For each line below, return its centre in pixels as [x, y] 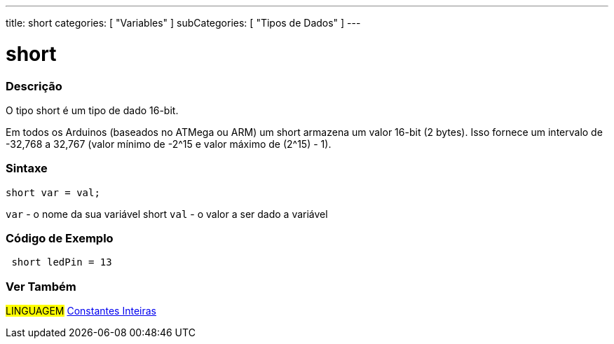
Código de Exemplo [60, 238]
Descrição [34, 86]
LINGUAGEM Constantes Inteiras [81, 311]
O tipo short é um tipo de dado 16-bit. [92, 110]
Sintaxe [27, 168]
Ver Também [41, 286]
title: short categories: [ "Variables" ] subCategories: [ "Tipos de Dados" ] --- [183, 23]
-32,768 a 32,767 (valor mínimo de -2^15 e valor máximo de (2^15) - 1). [169, 144]
